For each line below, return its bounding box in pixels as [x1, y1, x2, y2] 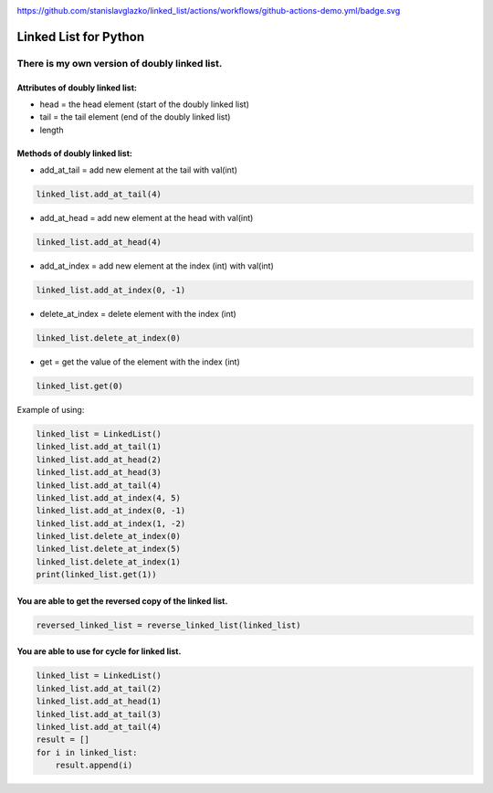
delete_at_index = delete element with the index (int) [39, 309, 236, 320]
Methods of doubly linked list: [16, 147, 132, 159]
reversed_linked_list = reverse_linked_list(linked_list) [36, 619, 301, 630]
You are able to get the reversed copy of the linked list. [16, 595, 228, 607]
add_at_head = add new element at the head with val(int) [39, 213, 254, 224]
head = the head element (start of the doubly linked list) [39, 99, 250, 110]
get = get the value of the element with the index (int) [39, 356, 241, 367]
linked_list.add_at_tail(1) [36, 441, 162, 452]
